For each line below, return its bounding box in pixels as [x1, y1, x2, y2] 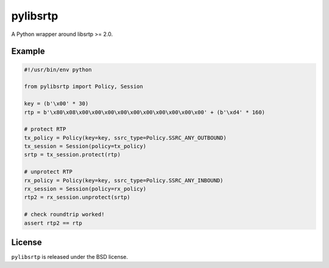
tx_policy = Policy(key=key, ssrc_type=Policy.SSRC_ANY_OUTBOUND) [24, 134, 227, 141]
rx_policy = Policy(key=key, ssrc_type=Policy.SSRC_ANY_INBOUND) [24, 177, 224, 184]
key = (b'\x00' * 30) [24, 100, 89, 107]
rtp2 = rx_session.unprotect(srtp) [24, 194, 130, 201]
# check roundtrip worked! [24, 211, 105, 218]
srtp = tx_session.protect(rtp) [24, 151, 121, 158]
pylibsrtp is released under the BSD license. [11, 253, 128, 261]
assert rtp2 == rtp [24, 219, 82, 227]
